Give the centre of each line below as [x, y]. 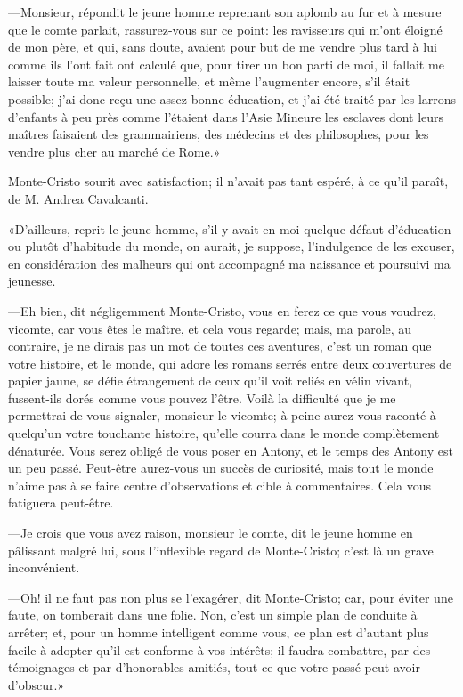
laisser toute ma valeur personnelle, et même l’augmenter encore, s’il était [209, 81]
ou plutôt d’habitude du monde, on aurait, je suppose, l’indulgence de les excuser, [231, 246]
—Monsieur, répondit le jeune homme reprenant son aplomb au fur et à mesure [225, 12]
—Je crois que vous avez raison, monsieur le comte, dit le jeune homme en [211, 533]
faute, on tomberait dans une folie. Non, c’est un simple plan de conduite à [213, 615]
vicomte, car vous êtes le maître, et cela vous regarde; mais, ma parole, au [210, 328]
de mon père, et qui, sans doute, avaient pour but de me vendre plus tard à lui [223, 47]
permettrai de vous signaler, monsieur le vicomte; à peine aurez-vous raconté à [222, 415]
